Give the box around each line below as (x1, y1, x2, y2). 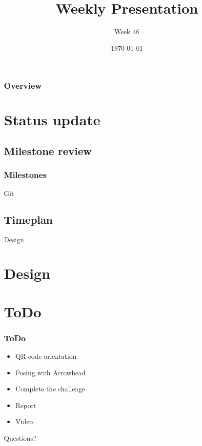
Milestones (4, 169, 47, 181)
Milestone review (4, 143, 92, 158)
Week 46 (114, 26, 140, 37)
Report (15, 400, 37, 410)
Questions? (4, 432, 37, 443)
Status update (4, 110, 101, 130)
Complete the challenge (15, 384, 85, 394)
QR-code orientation (15, 350, 77, 361)
